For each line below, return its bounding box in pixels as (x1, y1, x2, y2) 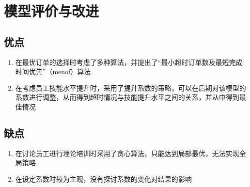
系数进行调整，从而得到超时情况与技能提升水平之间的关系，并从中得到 (15, 92, 239, 102)
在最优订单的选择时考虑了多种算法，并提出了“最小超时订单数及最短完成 (15, 57, 243, 67)
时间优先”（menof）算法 (15, 66, 91, 77)
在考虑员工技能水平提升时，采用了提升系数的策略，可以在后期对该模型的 (15, 82, 246, 93)
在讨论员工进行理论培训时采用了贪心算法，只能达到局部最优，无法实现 (15, 148, 239, 158)
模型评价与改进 (4, 1, 99, 21)
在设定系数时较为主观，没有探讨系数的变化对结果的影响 (15, 173, 192, 184)
